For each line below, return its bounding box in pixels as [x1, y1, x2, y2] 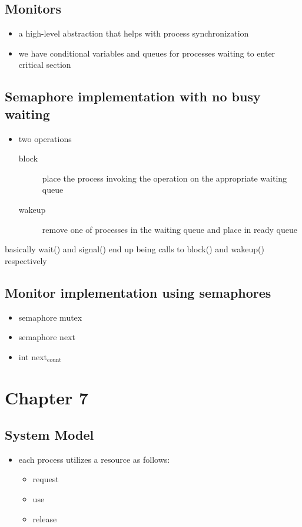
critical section [18, 58, 71, 71]
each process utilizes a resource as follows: [18, 453, 170, 465]
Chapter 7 [5, 385, 89, 409]
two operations [18, 132, 72, 144]
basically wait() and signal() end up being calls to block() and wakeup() [5, 243, 264, 255]
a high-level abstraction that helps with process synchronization [18, 27, 249, 39]
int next [18, 350, 48, 363]
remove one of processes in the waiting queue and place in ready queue [42, 223, 297, 235]
